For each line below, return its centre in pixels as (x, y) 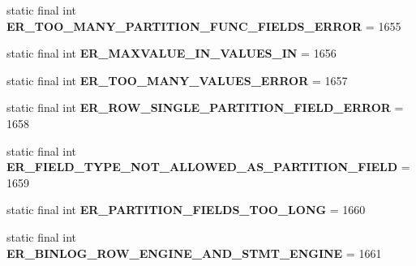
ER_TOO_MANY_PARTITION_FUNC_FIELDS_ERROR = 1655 (204, 26)
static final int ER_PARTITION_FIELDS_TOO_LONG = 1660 (186, 210)
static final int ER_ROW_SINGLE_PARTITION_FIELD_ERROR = (205, 107)
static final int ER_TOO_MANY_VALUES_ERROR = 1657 (177, 80)
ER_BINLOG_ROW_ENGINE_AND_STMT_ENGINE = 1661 (194, 253)
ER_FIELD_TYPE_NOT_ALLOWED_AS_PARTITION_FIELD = (208, 167)
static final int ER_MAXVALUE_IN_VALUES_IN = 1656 (172, 53)
